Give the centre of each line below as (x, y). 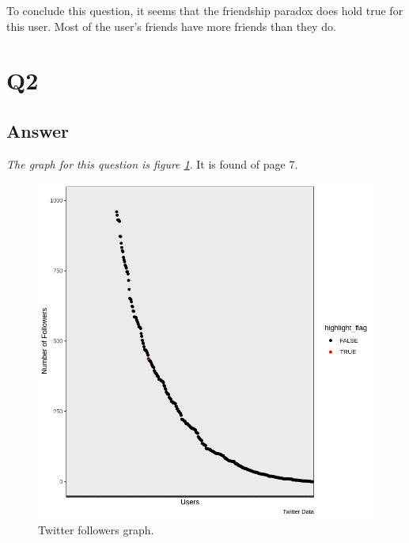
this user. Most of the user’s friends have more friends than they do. (171, 26)
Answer (38, 130)
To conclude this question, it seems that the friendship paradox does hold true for (205, 10)
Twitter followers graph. (96, 529)
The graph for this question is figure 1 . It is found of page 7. (152, 163)
